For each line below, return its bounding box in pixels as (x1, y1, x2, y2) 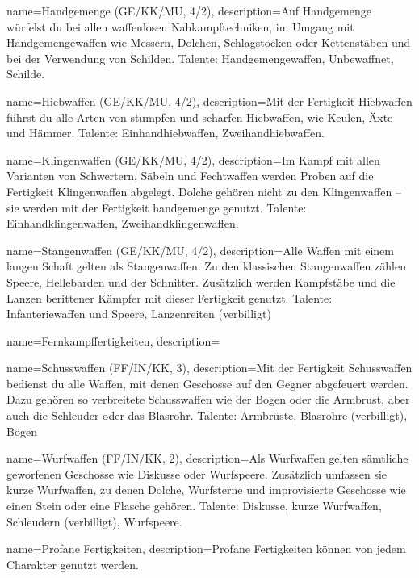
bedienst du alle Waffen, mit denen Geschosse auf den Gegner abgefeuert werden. (6, 375, 409, 392)
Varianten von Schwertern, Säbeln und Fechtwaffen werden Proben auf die (6, 167, 374, 184)
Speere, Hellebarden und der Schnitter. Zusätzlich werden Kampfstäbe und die (6, 273, 396, 290)
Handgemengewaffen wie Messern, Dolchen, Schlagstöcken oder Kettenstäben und (6, 34, 411, 51)
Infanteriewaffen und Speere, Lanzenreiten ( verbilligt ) (6, 305, 271, 322)
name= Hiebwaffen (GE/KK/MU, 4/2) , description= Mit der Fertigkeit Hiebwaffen (6, 92, 413, 109)
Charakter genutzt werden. (6, 555, 139, 572)
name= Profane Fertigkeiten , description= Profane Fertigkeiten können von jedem (6, 540, 406, 557)
